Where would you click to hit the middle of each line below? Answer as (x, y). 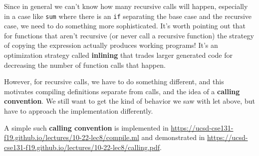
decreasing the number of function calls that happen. (85, 65)
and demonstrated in (173, 137)
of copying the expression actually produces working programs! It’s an (111, 45)
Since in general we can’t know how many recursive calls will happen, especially (126, 6)
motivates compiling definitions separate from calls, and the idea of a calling (122, 91)
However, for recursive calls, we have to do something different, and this (114, 81)
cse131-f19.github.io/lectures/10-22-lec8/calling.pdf (82, 147)
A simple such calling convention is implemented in (86, 127)
